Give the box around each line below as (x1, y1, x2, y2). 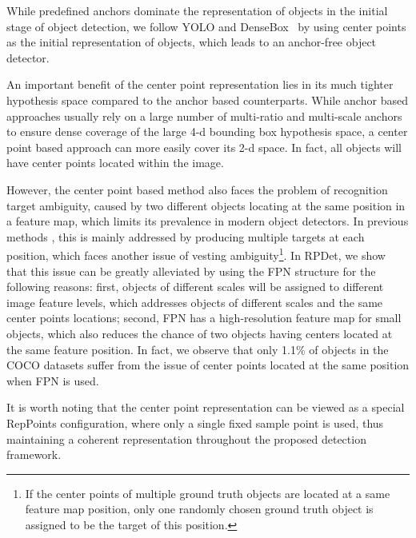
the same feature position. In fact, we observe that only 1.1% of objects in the (6, 341, 389, 357)
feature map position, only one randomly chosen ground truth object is (25, 500, 374, 517)
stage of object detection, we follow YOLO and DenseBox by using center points (6, 18, 406, 34)
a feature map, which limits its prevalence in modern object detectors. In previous (6, 213, 409, 229)
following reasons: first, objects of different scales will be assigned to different (6, 278, 384, 295)
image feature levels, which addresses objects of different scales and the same (6, 293, 383, 310)
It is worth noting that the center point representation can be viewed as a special (6, 399, 405, 416)
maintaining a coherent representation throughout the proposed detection (6, 430, 366, 447)
